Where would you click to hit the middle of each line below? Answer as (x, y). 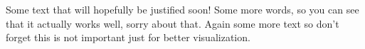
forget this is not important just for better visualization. (128, 37)
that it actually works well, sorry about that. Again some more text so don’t (173, 23)
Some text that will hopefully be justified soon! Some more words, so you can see (182, 9)
